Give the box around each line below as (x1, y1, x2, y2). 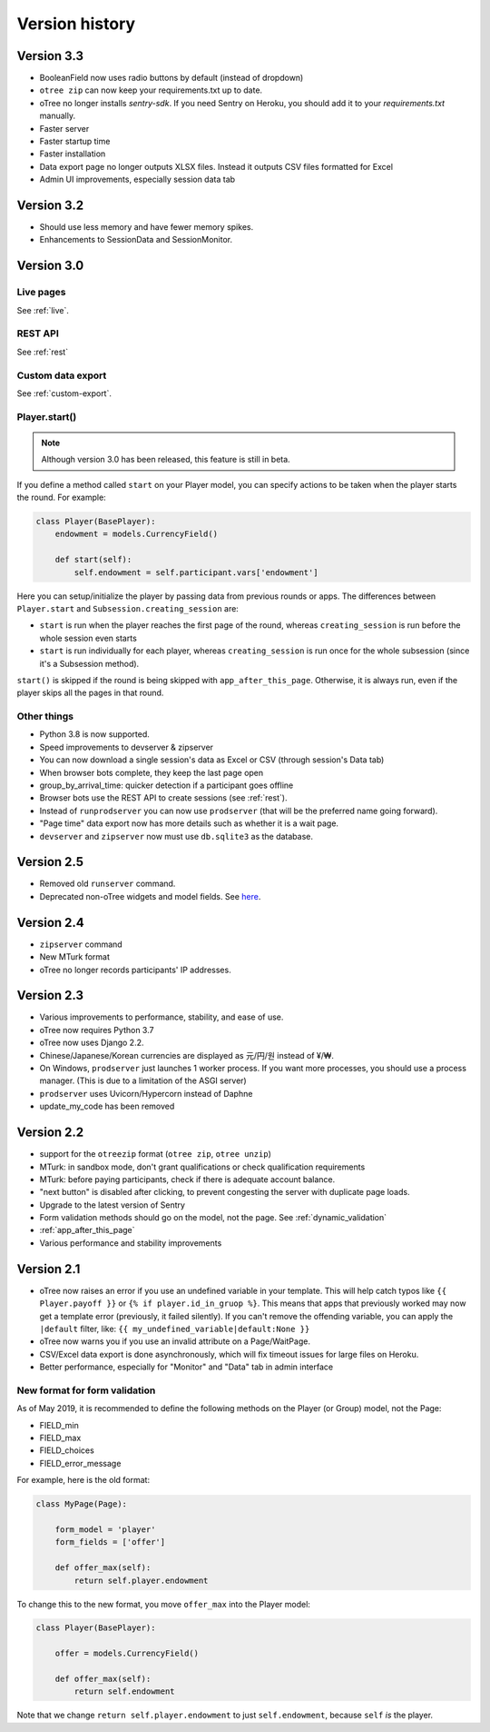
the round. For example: (16, 492, 106, 503)
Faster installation (39, 148, 106, 159)
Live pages (16, 286, 67, 299)
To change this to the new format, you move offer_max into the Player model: (16, 1598, 310, 1609)
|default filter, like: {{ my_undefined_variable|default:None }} (39, 1323, 310, 1334)
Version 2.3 (16, 988, 84, 1003)
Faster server (39, 123, 90, 134)
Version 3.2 (16, 198, 84, 213)
